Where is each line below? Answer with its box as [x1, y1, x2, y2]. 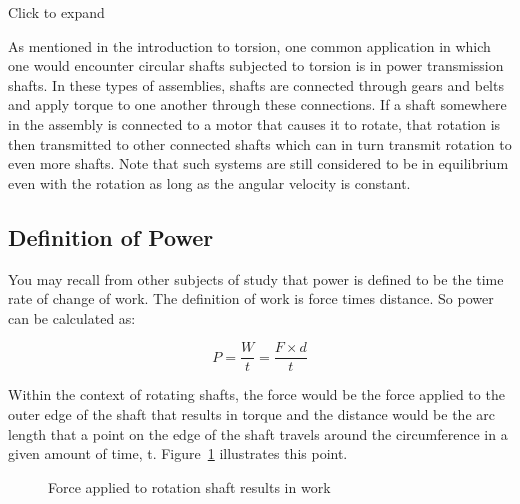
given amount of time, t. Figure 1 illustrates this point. [8, 443, 348, 464]
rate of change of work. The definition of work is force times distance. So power [8, 288, 494, 309]
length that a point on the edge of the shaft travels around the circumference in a [8, 423, 508, 444]
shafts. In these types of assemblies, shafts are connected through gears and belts [8, 74, 504, 95]
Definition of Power [8, 221, 214, 252]
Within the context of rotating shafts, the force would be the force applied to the [8, 384, 505, 405]
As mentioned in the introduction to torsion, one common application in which [8, 35, 491, 56]
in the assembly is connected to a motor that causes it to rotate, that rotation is [8, 113, 501, 134]
